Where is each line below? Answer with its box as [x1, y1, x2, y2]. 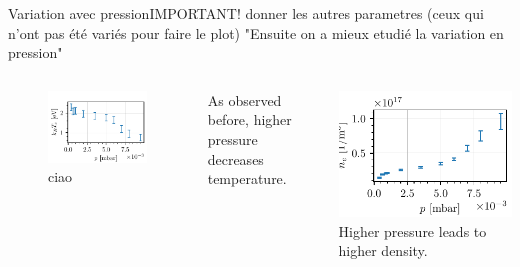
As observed [207, 89, 282, 110]
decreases [207, 148, 264, 169]
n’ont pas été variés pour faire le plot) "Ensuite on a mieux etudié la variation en [8, 22, 504, 43]
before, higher [207, 109, 292, 130]
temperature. [207, 168, 287, 189]
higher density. [338, 240, 428, 261]
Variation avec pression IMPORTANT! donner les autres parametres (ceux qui [8, 3, 484, 23]
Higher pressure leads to [338, 220, 487, 241]
